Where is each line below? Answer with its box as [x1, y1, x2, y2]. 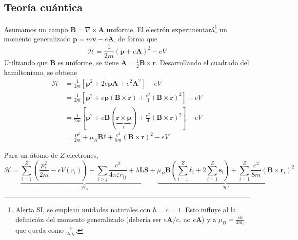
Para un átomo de [4, 150, 58, 160]
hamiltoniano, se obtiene [4, 67, 77, 77]
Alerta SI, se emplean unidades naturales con [15, 204, 151, 215]
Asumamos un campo [4, 24, 68, 34]
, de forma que [114, 34, 158, 44]
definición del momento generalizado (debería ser [15, 214, 161, 224]
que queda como [15, 224, 64, 235]
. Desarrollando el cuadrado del [156, 57, 249, 68]
